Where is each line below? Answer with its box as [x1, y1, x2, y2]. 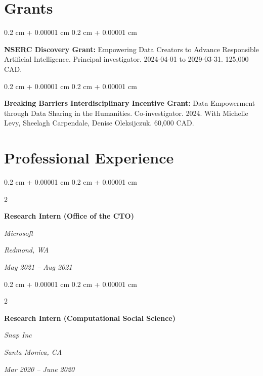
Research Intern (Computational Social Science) [4, 312, 176, 323]
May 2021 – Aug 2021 [4, 261, 72, 272]
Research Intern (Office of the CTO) [4, 211, 134, 221]
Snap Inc [4, 329, 32, 340]
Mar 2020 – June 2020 [4, 363, 75, 374]
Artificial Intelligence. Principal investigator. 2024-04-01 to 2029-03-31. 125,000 [4, 54, 249, 64]
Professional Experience [4, 147, 174, 168]
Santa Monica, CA [4, 346, 62, 357]
